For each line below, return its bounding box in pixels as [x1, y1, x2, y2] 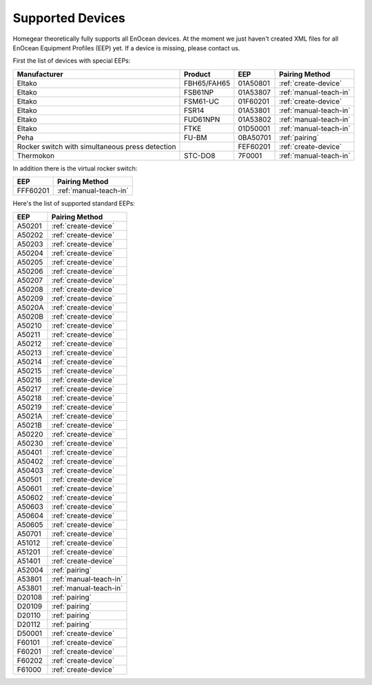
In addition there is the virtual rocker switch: [12, 164, 138, 172]
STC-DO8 [183, 150, 216, 160]
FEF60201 [238, 141, 271, 151]
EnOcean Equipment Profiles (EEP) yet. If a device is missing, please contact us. [12, 43, 240, 52]
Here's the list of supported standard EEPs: [12, 199, 136, 208]
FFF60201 [17, 186, 50, 196]
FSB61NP [183, 87, 214, 97]
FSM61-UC [183, 97, 220, 106]
